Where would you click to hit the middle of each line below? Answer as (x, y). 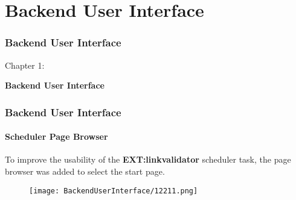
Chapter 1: (25, 65)
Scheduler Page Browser (56, 136)
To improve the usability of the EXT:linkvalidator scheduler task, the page (148, 159)
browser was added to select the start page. (85, 171)
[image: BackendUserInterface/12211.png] (114, 191)
